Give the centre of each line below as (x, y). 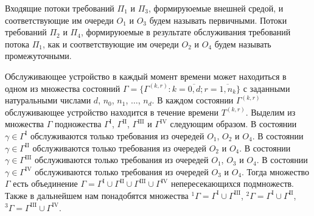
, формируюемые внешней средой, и (216, 8)
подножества (78, 124)
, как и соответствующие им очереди (111, 44)
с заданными (267, 88)
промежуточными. (38, 56)
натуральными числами (48, 100)
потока (17, 44)
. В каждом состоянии (193, 100)
